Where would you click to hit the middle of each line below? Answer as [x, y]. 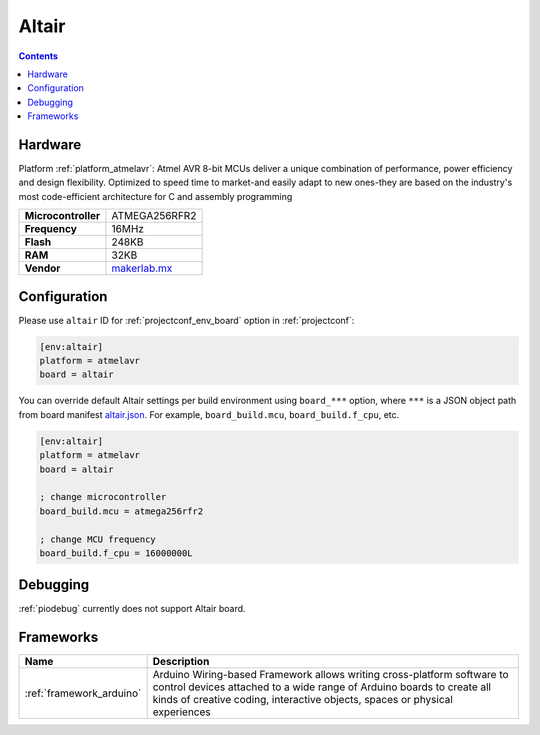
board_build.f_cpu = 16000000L [116, 553]
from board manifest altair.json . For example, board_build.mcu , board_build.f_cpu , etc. [209, 414]
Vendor [42, 268]
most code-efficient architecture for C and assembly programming [155, 196]
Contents [38, 56]
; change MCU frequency [98, 539]
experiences [181, 712]
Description [181, 662]
